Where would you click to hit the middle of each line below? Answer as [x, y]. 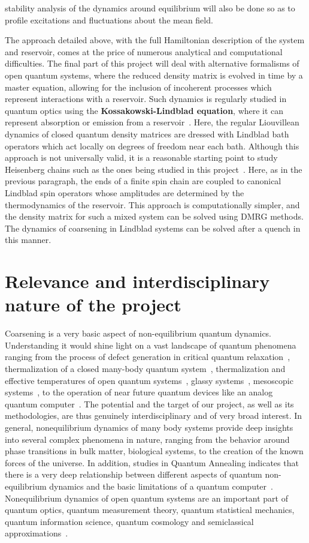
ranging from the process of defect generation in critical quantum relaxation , [148, 357]
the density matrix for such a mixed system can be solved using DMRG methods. [154, 216]
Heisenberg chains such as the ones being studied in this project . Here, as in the [154, 169]
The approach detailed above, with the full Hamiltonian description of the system [155, 40]
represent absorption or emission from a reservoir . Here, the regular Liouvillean [152, 122]
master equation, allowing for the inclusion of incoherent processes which [138, 87]
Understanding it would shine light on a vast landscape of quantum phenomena [151, 345]
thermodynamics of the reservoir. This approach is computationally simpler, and [152, 204]
